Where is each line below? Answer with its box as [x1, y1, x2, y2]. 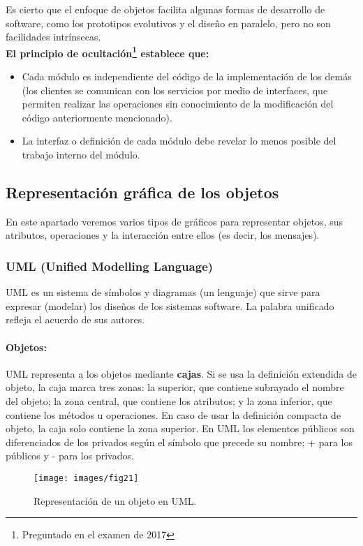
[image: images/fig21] [34, 473, 139, 483]
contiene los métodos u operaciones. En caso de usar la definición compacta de [6, 407, 341, 422]
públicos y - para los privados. [6, 448, 134, 463]
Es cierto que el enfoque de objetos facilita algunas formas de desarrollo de [6, 2, 325, 16]
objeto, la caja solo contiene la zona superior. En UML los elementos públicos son [6, 421, 355, 436]
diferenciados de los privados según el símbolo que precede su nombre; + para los [6, 434, 353, 449]
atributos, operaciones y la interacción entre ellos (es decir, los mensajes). [6, 228, 320, 242]
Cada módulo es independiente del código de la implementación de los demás [22, 69, 352, 84]
